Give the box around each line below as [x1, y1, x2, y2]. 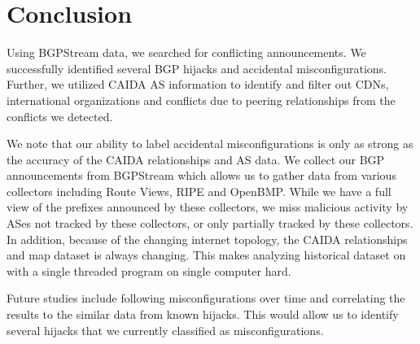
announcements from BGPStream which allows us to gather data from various [7, 167, 396, 184]
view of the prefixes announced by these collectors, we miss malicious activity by [7, 198, 409, 216]
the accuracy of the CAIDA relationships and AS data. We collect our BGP [7, 150, 385, 168]
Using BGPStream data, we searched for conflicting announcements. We [7, 44, 366, 61]
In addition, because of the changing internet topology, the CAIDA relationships [7, 230, 408, 247]
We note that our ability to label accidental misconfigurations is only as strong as [7, 135, 413, 152]
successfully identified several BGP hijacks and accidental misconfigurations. [7, 59, 387, 76]
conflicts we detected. [7, 107, 113, 124]
